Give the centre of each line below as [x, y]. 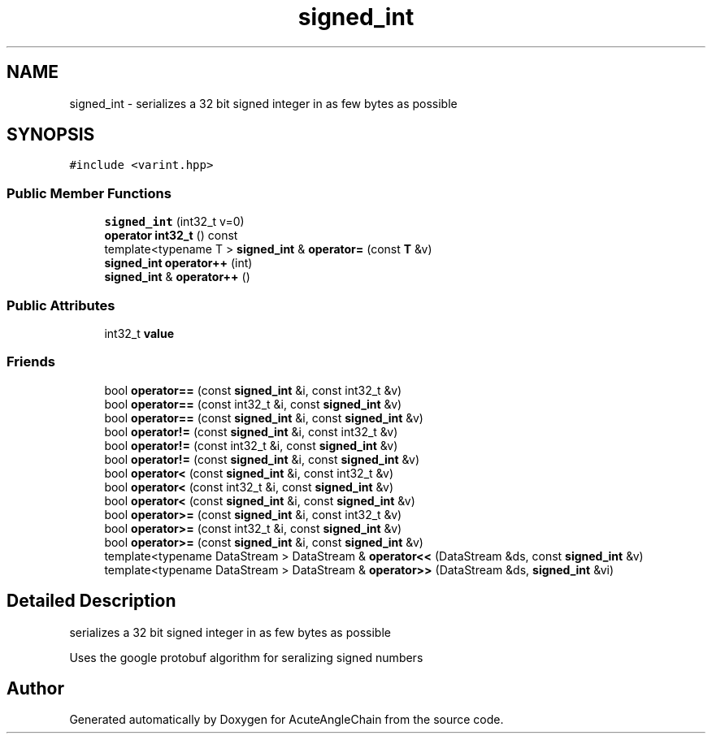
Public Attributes [61, 305]
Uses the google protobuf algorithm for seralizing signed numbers [246, 657]
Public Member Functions [89, 193]
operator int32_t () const [171, 236]
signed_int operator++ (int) [178, 263]
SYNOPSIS [51, 135]
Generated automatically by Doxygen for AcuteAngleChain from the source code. [287, 720]
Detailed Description [91, 601]
